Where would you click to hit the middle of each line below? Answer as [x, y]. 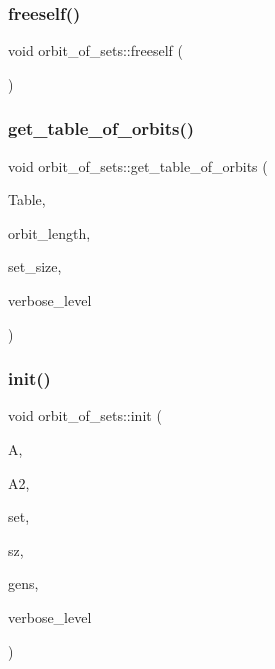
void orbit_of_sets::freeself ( [95, 50]
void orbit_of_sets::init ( [85, 415]
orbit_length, [49, 232]
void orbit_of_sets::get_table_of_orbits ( [138, 165]
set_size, [35, 266]
